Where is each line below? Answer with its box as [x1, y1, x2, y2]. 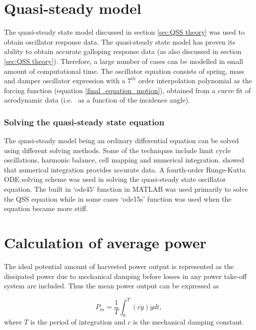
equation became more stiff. [4, 203, 88, 214]
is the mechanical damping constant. [133, 317, 244, 327]
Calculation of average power [4, 232, 206, 253]
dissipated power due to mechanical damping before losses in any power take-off [4, 271, 247, 281]
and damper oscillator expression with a [4, 75, 126, 86]
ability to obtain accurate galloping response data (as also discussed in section [4, 46, 242, 56]
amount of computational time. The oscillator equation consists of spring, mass [4, 65, 245, 76]
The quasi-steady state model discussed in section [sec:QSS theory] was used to [4, 27, 245, 37]
